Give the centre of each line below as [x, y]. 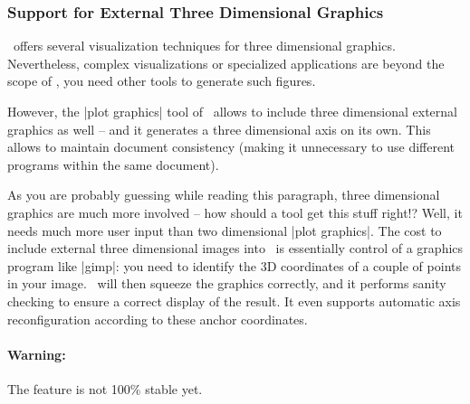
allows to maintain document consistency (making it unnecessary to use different [231, 147]
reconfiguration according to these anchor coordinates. [158, 319]
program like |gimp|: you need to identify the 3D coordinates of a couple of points [234, 265]
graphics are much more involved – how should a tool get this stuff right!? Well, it [235, 212]
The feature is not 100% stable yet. [105, 388]
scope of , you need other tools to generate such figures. [162, 81]
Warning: [37, 354]
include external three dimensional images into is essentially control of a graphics [235, 248]
